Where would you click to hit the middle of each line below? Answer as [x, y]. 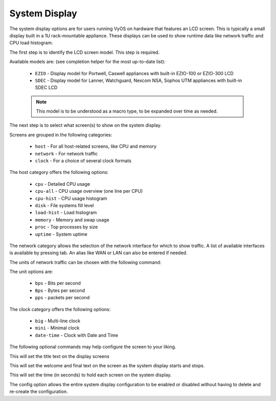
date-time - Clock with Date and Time [77, 335]
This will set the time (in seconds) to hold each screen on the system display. [90, 375]
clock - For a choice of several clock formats [83, 161]
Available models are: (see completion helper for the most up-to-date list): [87, 62]
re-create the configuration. [39, 392]
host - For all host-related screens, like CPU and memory [96, 146]
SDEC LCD [46, 87]
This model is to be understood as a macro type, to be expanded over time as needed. [127, 111]
